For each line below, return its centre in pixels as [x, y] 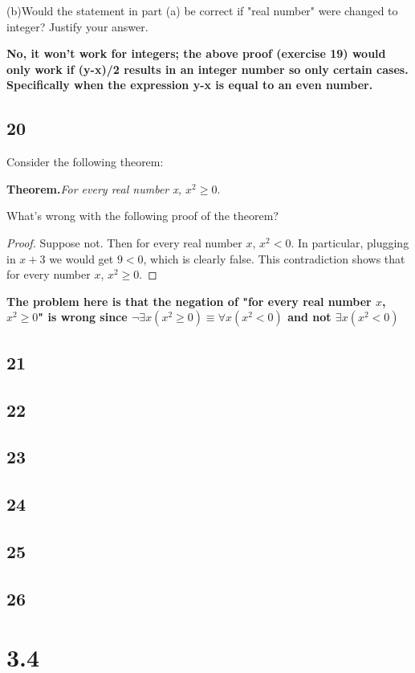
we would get [81, 258]
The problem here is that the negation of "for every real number [189, 301]
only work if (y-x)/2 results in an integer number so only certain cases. [207, 69]
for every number [49, 274]
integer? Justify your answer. [77, 26]
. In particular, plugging [350, 242]
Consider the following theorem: [85, 162]
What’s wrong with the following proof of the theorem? [142, 216]
